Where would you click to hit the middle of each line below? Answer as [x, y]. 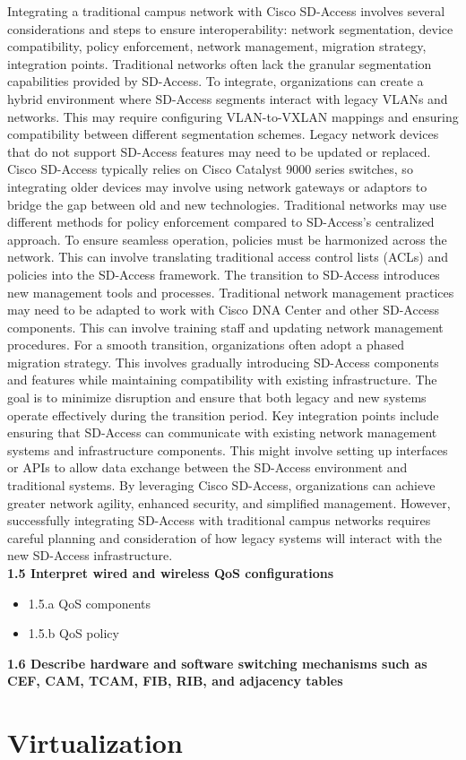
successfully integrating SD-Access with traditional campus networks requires [219, 520]
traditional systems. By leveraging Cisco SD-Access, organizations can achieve [221, 485]
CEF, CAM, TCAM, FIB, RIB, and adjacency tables [175, 681]
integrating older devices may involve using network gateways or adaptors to [217, 186]
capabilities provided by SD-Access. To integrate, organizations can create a [216, 81]
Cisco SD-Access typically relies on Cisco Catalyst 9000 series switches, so [210, 169]
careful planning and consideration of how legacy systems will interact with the [224, 537]
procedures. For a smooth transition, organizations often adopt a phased [206, 345]
